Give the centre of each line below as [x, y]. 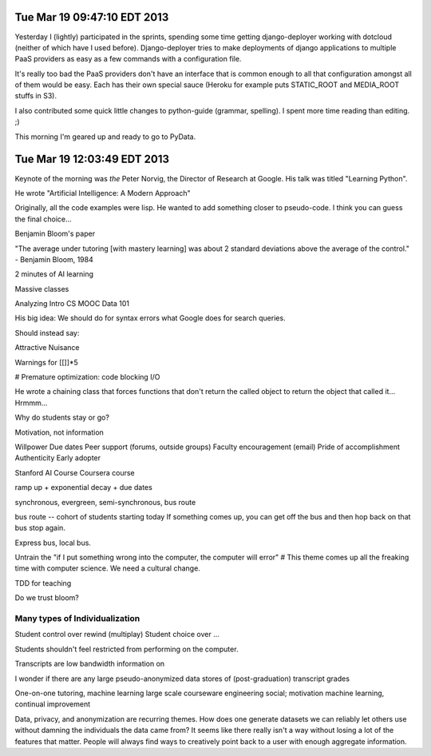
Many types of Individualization [77, 619]
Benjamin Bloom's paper [55, 234]
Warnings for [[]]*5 [47, 362]
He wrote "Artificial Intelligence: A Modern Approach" [103, 193]
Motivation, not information [59, 432]
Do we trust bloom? [47, 598]
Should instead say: [47, 332]
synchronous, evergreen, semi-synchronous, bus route [105, 502]
